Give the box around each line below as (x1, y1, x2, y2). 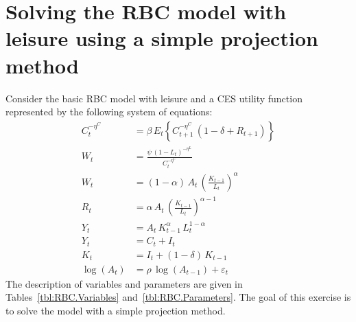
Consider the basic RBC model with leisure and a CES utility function (5, 91, 302, 105)
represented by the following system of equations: (5, 104, 213, 119)
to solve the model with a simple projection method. (5, 303, 226, 318)
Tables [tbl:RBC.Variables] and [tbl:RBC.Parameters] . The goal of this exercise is (5, 290, 351, 304)
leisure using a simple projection (5, 24, 318, 52)
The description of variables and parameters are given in (5, 276, 243, 290)
